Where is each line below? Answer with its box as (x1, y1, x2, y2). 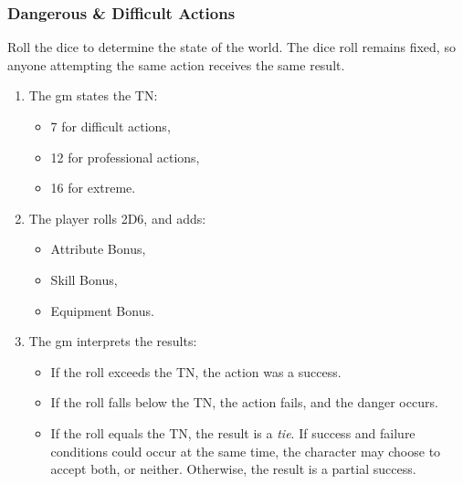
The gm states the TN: (28, 86, 158, 105)
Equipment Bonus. (50, 300, 154, 320)
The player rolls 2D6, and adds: (28, 208, 206, 227)
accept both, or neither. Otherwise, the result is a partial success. (50, 459, 416, 479)
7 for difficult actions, (50, 117, 171, 135)
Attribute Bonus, (50, 239, 146, 258)
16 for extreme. (50, 178, 136, 197)
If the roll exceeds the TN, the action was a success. (50, 362, 342, 381)
